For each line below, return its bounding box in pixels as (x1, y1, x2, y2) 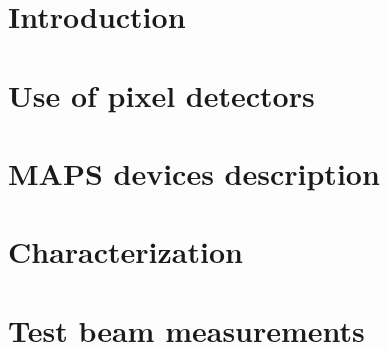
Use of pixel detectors (8, 74, 315, 115)
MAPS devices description (8, 152, 380, 193)
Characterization (8, 231, 243, 272)
